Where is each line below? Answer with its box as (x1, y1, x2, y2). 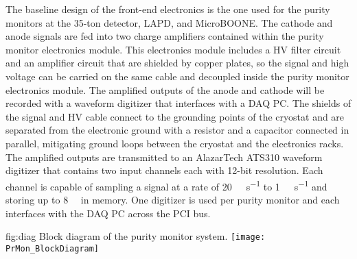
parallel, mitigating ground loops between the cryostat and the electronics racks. (5, 136, 344, 150)
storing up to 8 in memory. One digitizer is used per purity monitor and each (5, 192, 340, 206)
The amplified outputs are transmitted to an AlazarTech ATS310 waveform (5, 149, 323, 164)
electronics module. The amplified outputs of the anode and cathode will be (5, 82, 325, 97)
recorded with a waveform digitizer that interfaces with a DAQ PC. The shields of (5, 96, 352, 110)
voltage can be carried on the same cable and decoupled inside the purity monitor (5, 69, 349, 83)
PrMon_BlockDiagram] (5, 243, 100, 254)
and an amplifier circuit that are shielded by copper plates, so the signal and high (5, 56, 349, 70)
